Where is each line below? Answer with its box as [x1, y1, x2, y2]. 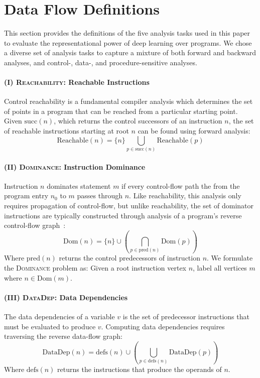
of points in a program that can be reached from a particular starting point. [4, 105, 238, 116]
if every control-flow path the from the [121, 180, 240, 191]
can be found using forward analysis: [138, 125, 250, 136]
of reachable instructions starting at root [4, 125, 129, 136]
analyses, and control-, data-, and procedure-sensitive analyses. [4, 57, 197, 67]
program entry [4, 190, 49, 201]
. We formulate [207, 253, 253, 263]
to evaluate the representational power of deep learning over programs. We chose [4, 37, 252, 48]
